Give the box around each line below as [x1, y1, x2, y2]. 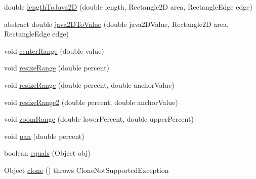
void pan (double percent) [4, 130, 84, 141]
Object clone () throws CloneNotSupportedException [4, 164, 169, 175]
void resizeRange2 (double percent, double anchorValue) [4, 96, 178, 107]
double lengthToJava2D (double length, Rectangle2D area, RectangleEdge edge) [4, 2, 252, 12]
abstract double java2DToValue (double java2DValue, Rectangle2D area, [4, 18, 229, 29]
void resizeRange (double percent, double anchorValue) [4, 79, 175, 90]
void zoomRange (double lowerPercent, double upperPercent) [4, 114, 194, 124]
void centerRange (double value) [4, 45, 104, 56]
